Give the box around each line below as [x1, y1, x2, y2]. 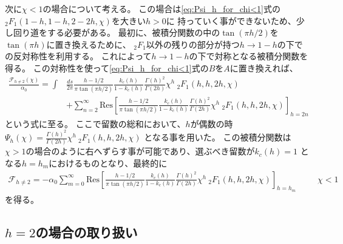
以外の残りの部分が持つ [146, 38, 240, 50]
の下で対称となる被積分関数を [189, 50, 308, 62]
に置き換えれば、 [229, 61, 298, 74]
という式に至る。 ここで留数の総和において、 [5, 117, 186, 130]
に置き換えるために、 [46, 38, 131, 50]
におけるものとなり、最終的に [49, 156, 168, 169]
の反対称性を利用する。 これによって [5, 50, 152, 62]
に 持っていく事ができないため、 [166, 14, 296, 27]
